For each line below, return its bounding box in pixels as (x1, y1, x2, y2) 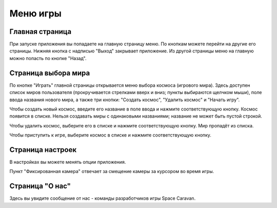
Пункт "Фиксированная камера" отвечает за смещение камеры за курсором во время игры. (9, 168, 214, 175)
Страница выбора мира (9, 68, 90, 77)
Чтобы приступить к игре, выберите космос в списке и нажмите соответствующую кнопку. (9, 132, 211, 138)
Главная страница (9, 27, 72, 36)
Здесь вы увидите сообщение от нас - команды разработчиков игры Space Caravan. (9, 195, 196, 201)
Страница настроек (9, 145, 77, 154)
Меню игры (9, 8, 62, 19)
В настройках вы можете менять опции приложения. (9, 159, 126, 165)
